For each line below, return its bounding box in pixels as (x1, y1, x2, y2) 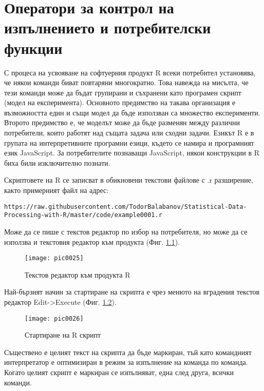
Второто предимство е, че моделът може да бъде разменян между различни (4, 117, 240, 128)
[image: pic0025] (25, 255, 84, 262)
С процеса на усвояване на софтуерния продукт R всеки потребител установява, (4, 67, 256, 77)
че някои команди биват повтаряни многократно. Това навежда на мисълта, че (4, 77, 249, 88)
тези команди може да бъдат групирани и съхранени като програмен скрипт (4, 87, 241, 97)
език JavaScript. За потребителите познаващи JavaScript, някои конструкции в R (4, 147, 260, 158)
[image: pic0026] (25, 315, 84, 322)
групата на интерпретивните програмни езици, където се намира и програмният (4, 137, 254, 148)
